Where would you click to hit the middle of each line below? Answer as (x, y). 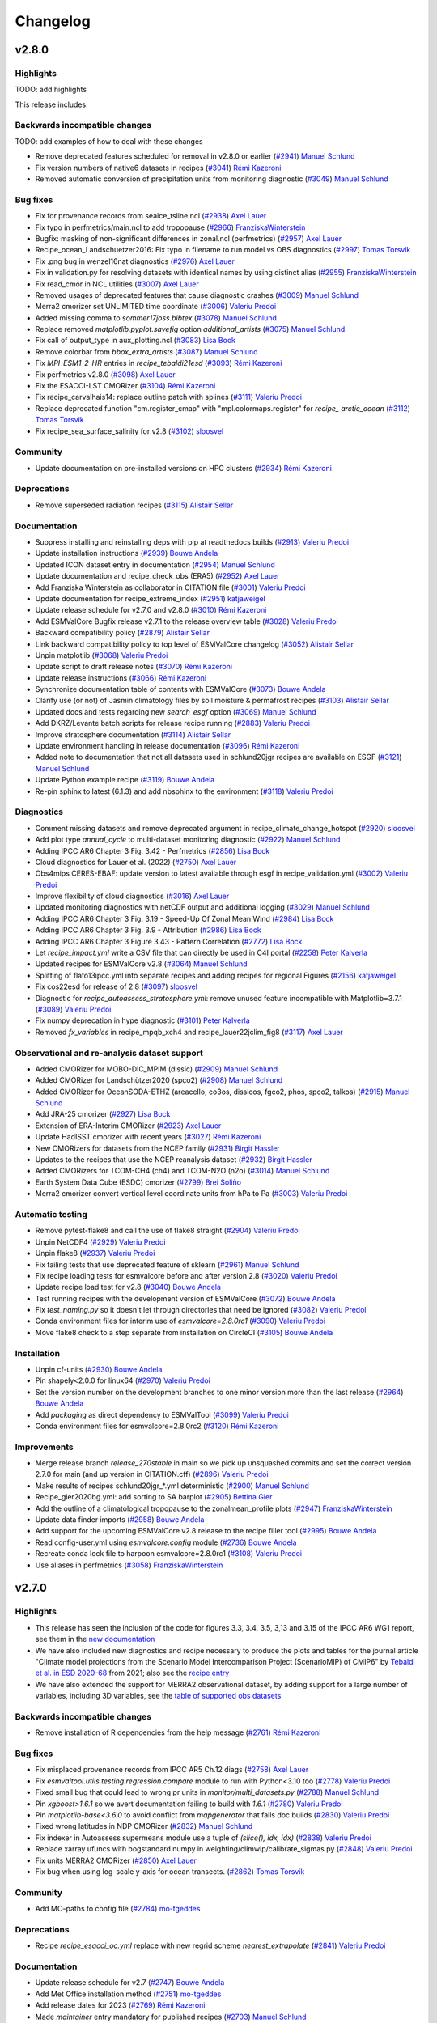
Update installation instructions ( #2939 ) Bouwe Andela (127, 553)
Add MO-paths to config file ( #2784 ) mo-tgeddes (118, 1909)
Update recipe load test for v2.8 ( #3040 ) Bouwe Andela (128, 1287)
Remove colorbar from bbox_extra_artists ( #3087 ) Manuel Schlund (146, 351)
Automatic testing (51, 1214)
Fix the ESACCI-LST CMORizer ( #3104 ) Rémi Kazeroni (125, 386)
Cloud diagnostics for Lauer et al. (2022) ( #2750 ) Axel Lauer (136, 862)
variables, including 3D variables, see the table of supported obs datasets (158, 1696)
